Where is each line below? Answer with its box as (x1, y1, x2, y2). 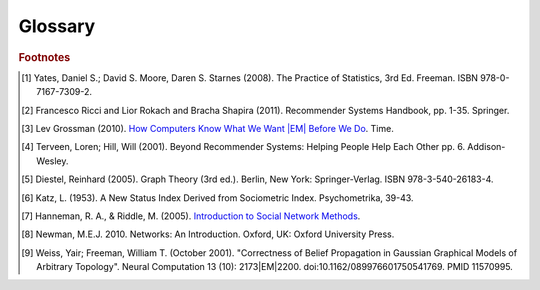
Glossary (18, 15, 96, 37)
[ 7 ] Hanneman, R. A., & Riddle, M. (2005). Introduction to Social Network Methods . (21, 210, 361, 222)
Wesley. (36, 155, 69, 167)
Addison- (466, 141, 506, 153)
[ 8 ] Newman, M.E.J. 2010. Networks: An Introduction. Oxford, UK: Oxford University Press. (21, 228, 395, 240)
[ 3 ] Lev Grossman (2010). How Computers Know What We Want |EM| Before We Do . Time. (21, 122, 394, 134)
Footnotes (18, 50, 71, 64)
